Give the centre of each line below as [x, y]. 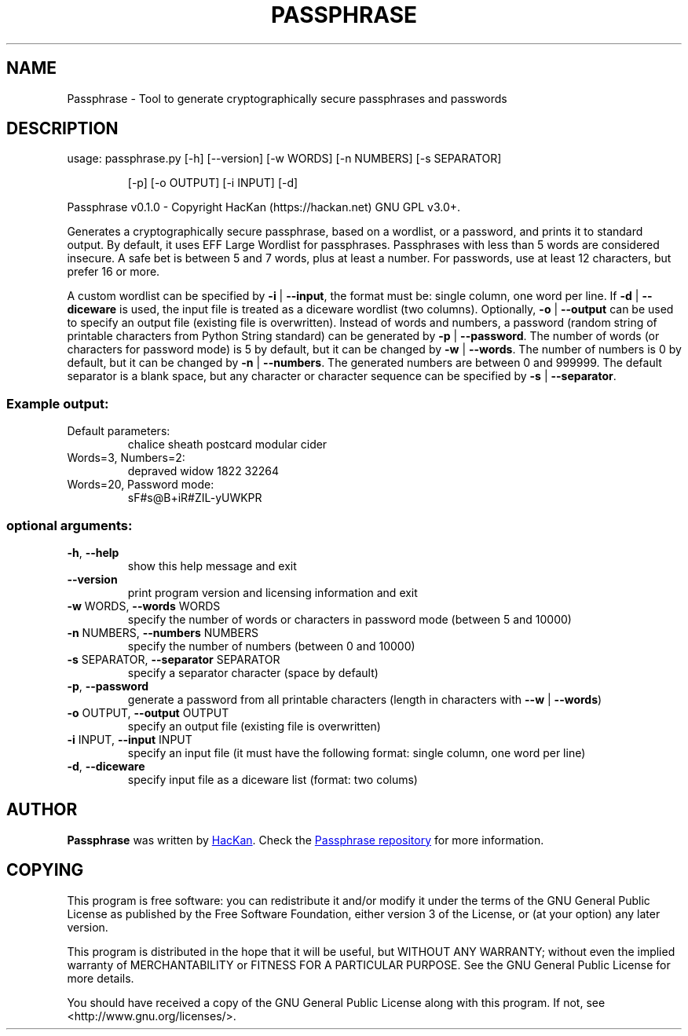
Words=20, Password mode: [141, 485]
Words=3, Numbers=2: [126, 458]
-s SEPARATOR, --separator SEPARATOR [174, 659]
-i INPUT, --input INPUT [130, 739]
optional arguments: [70, 525]
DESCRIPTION [62, 129]
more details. [101, 978]
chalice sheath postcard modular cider [227, 445]
